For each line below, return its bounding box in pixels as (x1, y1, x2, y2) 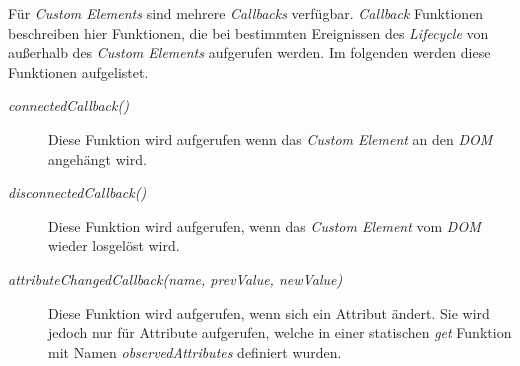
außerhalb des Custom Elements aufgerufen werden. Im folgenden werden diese (8, 42, 491, 63)
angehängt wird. (48, 148, 147, 169)
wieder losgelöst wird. (48, 235, 180, 256)
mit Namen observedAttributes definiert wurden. (48, 341, 342, 362)
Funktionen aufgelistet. (8, 61, 149, 82)
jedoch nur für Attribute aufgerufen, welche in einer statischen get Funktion (48, 322, 512, 343)
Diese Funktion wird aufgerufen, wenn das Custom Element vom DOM (48, 215, 481, 236)
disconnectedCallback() (8, 182, 147, 203)
